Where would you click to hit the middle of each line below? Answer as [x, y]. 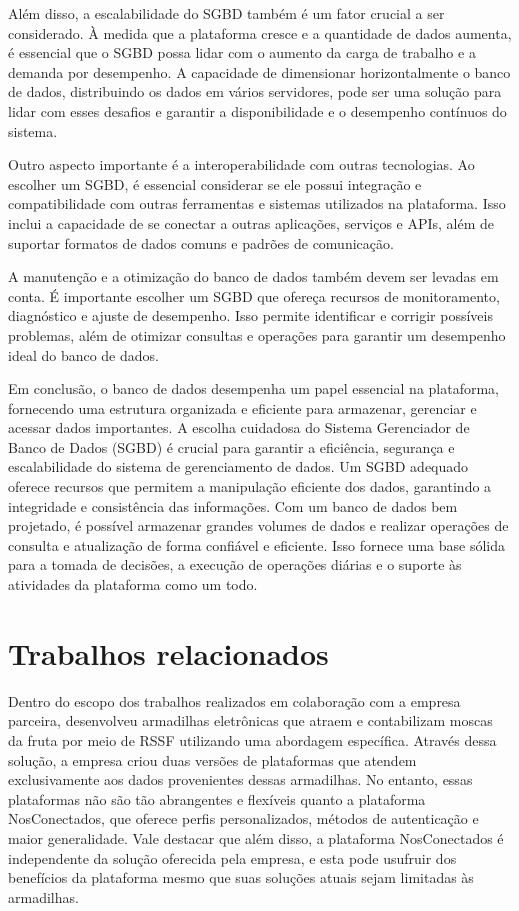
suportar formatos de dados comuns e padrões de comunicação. [201, 242]
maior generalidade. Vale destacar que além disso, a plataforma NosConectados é [256, 837]
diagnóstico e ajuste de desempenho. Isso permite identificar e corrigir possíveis [250, 315]
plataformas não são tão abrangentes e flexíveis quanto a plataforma [217, 798]
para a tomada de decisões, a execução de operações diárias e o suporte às [235, 564]
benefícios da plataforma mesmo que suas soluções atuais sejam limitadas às [241, 877]
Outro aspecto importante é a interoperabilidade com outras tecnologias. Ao [241, 164]
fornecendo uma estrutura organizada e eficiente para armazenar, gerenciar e [242, 407]
